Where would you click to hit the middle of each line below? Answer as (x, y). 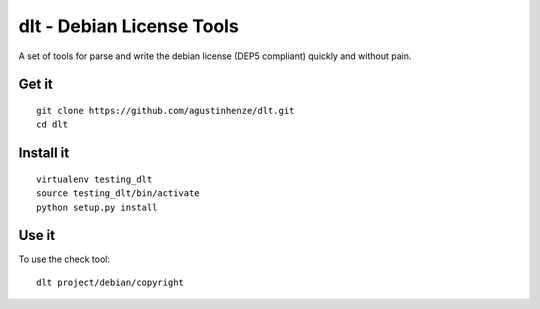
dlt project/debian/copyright (110, 282)
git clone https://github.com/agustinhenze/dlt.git (165, 110)
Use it (36, 235)
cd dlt (52, 124)
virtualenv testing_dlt (94, 179)
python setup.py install (97, 207)
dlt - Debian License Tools (128, 26)
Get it (36, 84)
